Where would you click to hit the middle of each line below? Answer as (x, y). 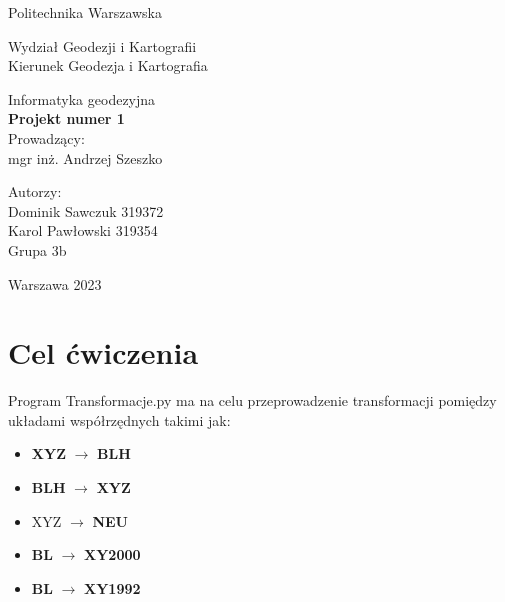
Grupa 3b (37, 249)
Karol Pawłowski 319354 (83, 230)
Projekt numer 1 (66, 118)
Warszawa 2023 (55, 283)
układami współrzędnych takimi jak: (119, 419)
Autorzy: (35, 191)
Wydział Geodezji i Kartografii (102, 45)
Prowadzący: (46, 137)
